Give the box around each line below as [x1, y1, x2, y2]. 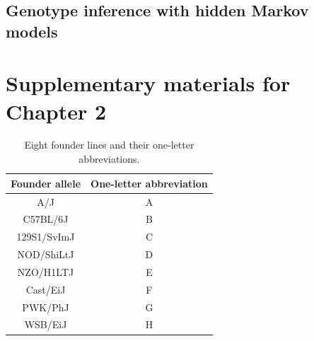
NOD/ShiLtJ [17, 247, 74, 262]
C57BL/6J [23, 212, 69, 226]
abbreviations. [78, 151, 140, 166]
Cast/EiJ [25, 282, 66, 296]
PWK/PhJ [22, 299, 69, 314]
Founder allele [11, 175, 81, 190]
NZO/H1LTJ [17, 264, 74, 279]
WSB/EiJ [24, 317, 67, 332]
